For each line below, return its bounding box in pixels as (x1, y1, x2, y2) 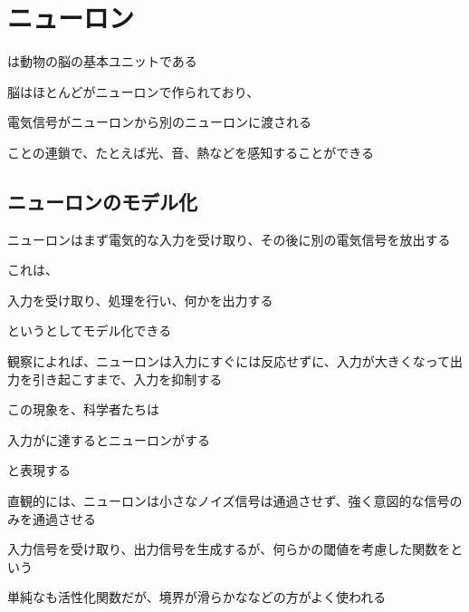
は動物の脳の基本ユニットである (7, 52, 197, 71)
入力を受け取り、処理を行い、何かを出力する (7, 290, 273, 309)
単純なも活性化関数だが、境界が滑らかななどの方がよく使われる (7, 588, 387, 607)
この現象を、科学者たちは (7, 400, 159, 419)
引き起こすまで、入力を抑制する (32, 369, 223, 388)
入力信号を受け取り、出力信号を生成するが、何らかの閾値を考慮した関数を (7, 539, 451, 559)
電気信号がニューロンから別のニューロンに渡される (7, 112, 311, 131)
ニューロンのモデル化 (7, 187, 197, 215)
